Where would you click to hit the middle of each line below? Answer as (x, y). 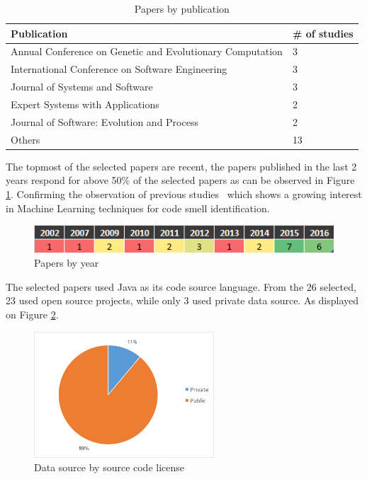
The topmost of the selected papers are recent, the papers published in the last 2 (181, 166)
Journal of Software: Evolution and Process (105, 121)
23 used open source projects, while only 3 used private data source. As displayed (182, 300)
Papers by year (67, 263)
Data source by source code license (109, 467)
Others (26, 139)
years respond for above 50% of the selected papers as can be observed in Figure (180, 180)
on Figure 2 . (32, 314)
